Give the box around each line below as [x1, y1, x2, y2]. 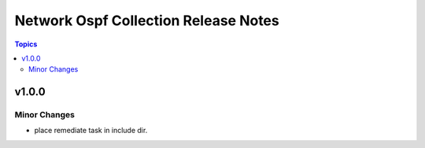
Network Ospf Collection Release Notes [14, 12, 279, 29]
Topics [14, 39, 38, 49]
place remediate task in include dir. [34, 126, 148, 135]
